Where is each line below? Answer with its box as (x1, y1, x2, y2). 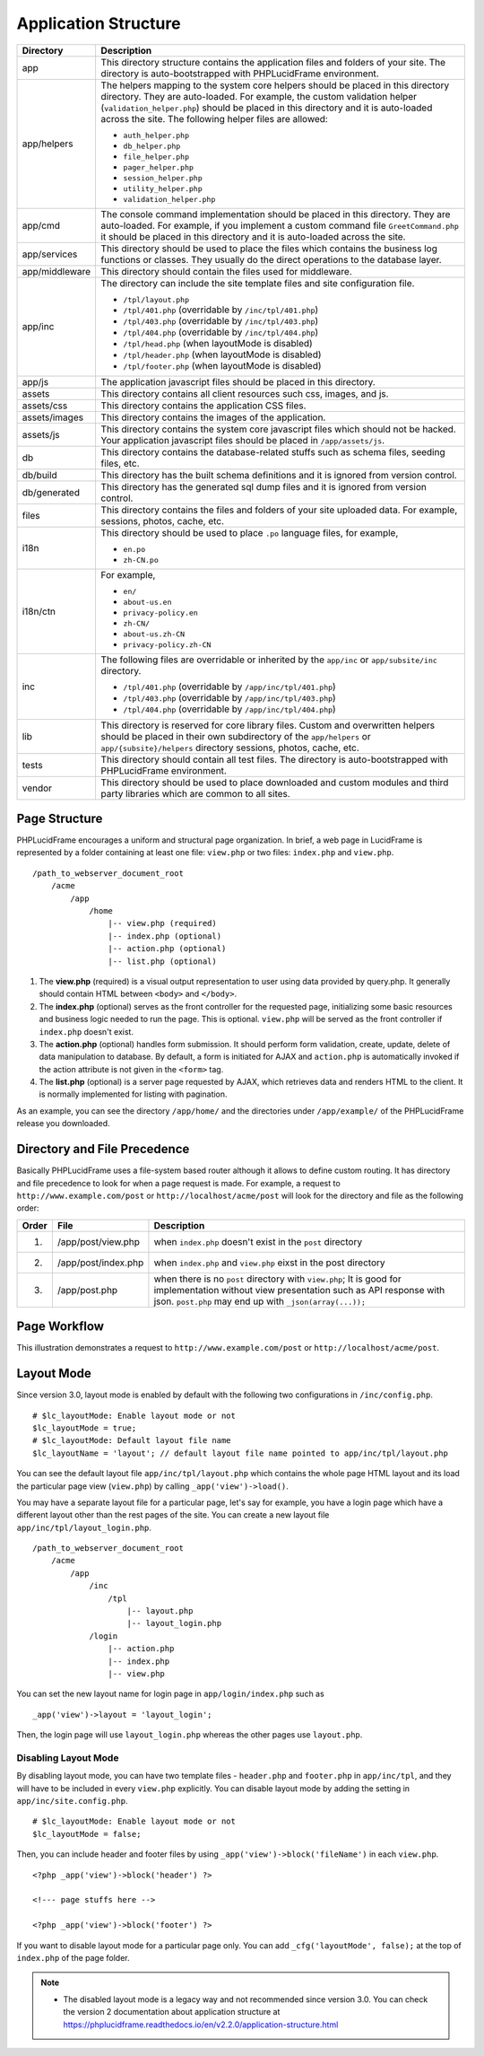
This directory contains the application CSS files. (100, 399, 307, 412)
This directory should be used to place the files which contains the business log (100, 242, 438, 255)
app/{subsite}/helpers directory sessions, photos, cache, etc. (100, 741, 360, 754)
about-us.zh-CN (123, 629, 186, 639)
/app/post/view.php (56, 1235, 141, 1247)
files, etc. (100, 457, 140, 469)
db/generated (22, 486, 81, 498)
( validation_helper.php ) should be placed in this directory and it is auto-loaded (100, 101, 433, 114)
